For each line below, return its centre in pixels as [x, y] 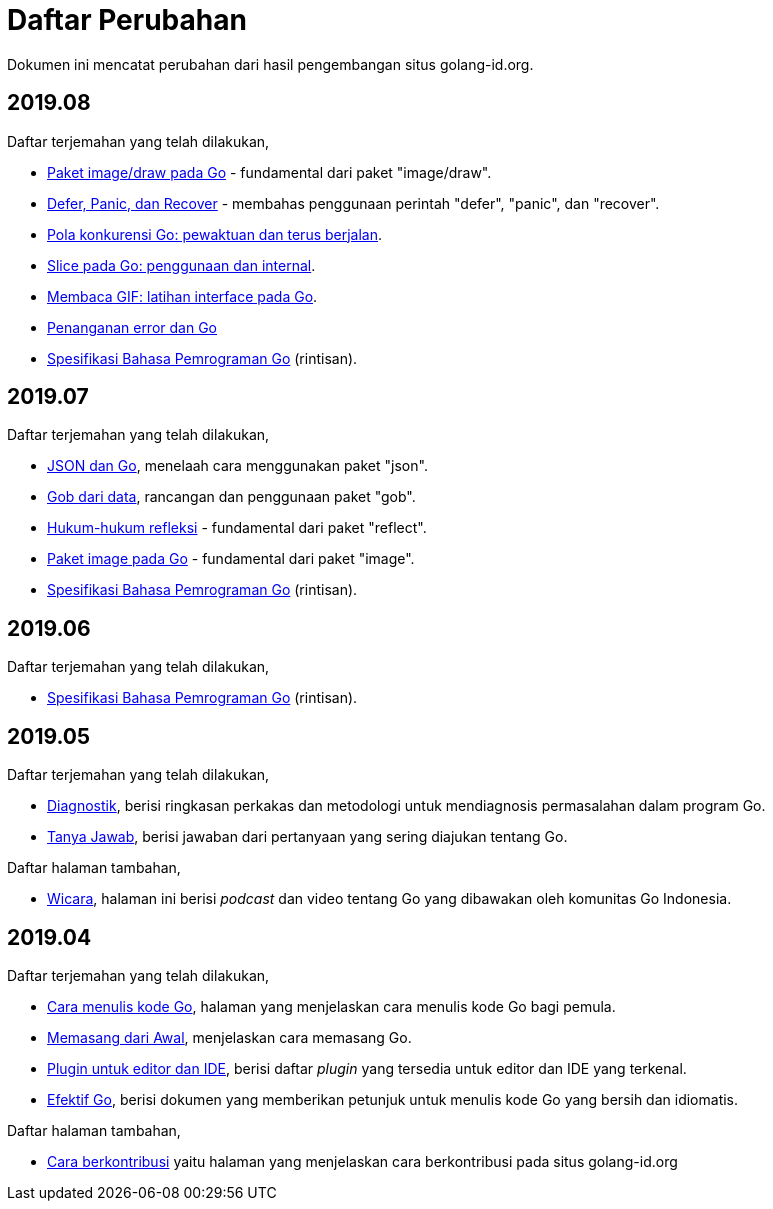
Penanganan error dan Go [132, 327]
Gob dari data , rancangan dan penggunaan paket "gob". [231, 497]
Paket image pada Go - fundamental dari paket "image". [231, 559]
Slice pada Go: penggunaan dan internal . [181, 265]
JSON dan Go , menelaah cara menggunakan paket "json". [237, 466]
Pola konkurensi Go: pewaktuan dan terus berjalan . [215, 234]
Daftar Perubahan [127, 20]
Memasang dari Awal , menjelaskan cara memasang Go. [229, 1037]
